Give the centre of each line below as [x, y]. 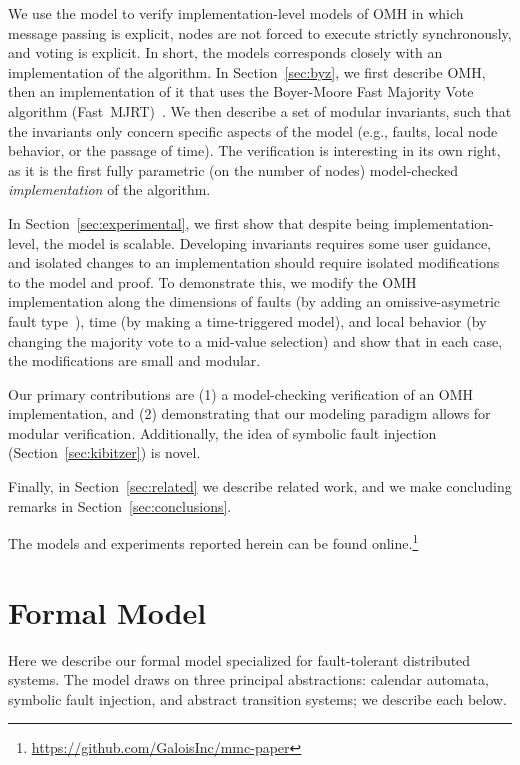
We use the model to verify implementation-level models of [188, 13]
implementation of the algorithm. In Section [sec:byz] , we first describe [225, 71]
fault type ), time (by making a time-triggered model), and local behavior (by [247, 320]
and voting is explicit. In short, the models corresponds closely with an [225, 52]
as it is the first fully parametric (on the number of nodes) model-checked [233, 169]
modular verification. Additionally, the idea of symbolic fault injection [222, 432]
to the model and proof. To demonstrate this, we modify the [193, 281]
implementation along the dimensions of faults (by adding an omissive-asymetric [254, 301]
